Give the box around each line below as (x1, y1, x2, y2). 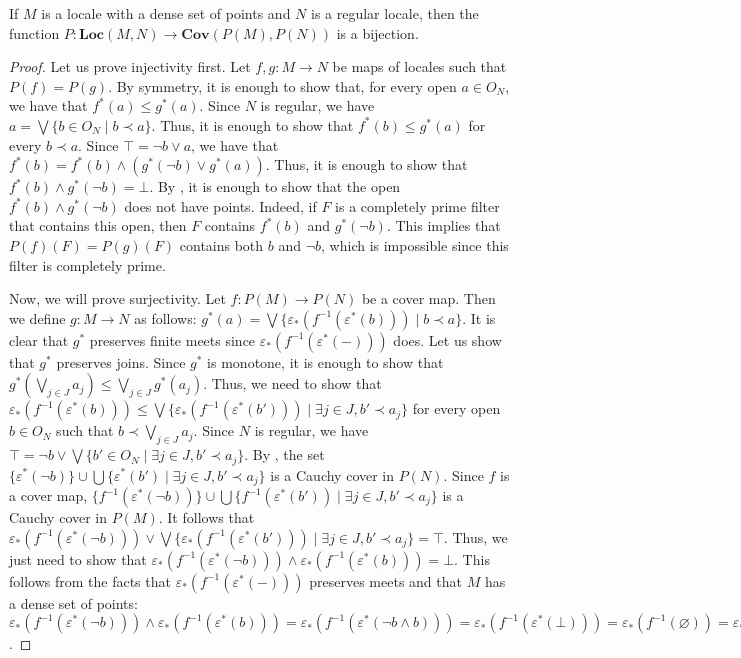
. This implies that (386, 215, 501, 236)
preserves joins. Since (56, 351, 186, 372)
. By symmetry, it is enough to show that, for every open (108, 75, 457, 96)
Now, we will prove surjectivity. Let (9, 288, 226, 309)
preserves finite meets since (89, 329, 256, 350)
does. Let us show (393, 329, 502, 350)
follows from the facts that (9, 570, 171, 591)
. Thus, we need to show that (203, 373, 382, 394)
